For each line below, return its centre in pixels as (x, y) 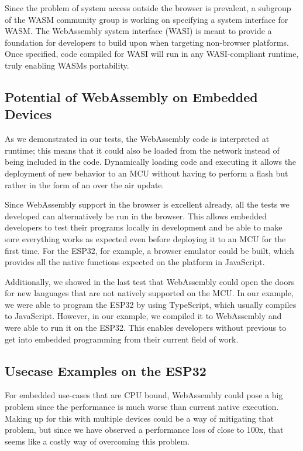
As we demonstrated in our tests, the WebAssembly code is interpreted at (137, 139)
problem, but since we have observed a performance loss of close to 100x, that (144, 430)
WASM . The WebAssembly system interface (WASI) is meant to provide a (138, 31)
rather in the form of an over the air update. (85, 184)
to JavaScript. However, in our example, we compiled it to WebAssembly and (143, 316)
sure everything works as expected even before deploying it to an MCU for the (145, 238)
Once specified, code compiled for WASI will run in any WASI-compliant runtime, (152, 54)
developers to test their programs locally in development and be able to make (144, 227)
